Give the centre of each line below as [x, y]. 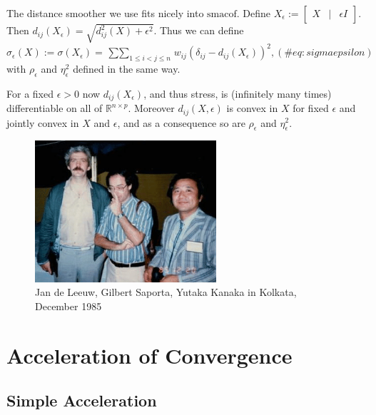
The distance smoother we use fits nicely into [105, 13]
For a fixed [30, 93]
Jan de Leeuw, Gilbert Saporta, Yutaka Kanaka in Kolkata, [166, 292]
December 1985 [68, 306]
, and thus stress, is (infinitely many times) [238, 93]
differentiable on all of [55, 108]
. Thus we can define [199, 30]
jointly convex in [43, 122]
